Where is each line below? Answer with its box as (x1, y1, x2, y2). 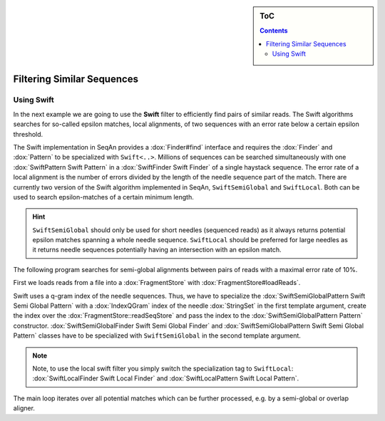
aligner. (13, 404, 36, 412)
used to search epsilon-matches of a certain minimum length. (13, 192, 194, 201)
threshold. (13, 130, 43, 138)
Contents (260, 26, 288, 35)
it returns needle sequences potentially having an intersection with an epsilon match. (32, 246, 282, 254)
